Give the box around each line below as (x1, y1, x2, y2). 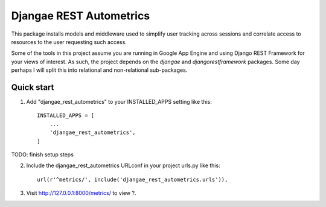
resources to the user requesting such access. (11, 38, 127, 45)
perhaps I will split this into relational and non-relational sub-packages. (11, 66, 188, 74)
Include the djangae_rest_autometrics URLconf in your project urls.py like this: (26, 162, 220, 169)
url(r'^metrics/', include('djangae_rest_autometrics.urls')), (37, 176, 228, 183)
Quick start (11, 82, 54, 92)
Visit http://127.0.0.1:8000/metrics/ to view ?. (26, 189, 136, 197)
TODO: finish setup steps (11, 151, 74, 158)
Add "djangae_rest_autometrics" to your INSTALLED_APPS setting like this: (26, 98, 213, 106)
